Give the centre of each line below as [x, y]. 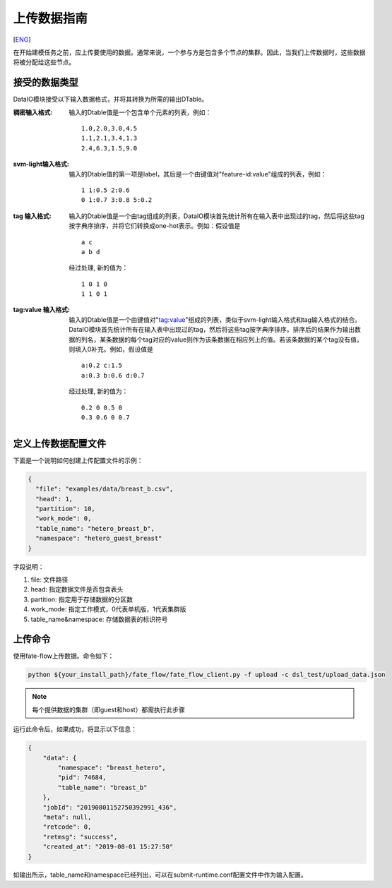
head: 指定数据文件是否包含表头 [77, 589]
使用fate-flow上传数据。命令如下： [64, 656]
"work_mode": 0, [64, 518]
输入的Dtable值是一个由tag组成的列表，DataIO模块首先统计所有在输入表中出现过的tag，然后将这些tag [216, 216]
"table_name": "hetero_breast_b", [95, 528]
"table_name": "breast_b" [102, 787]
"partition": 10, [65, 509]
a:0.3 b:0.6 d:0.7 [113, 375]
